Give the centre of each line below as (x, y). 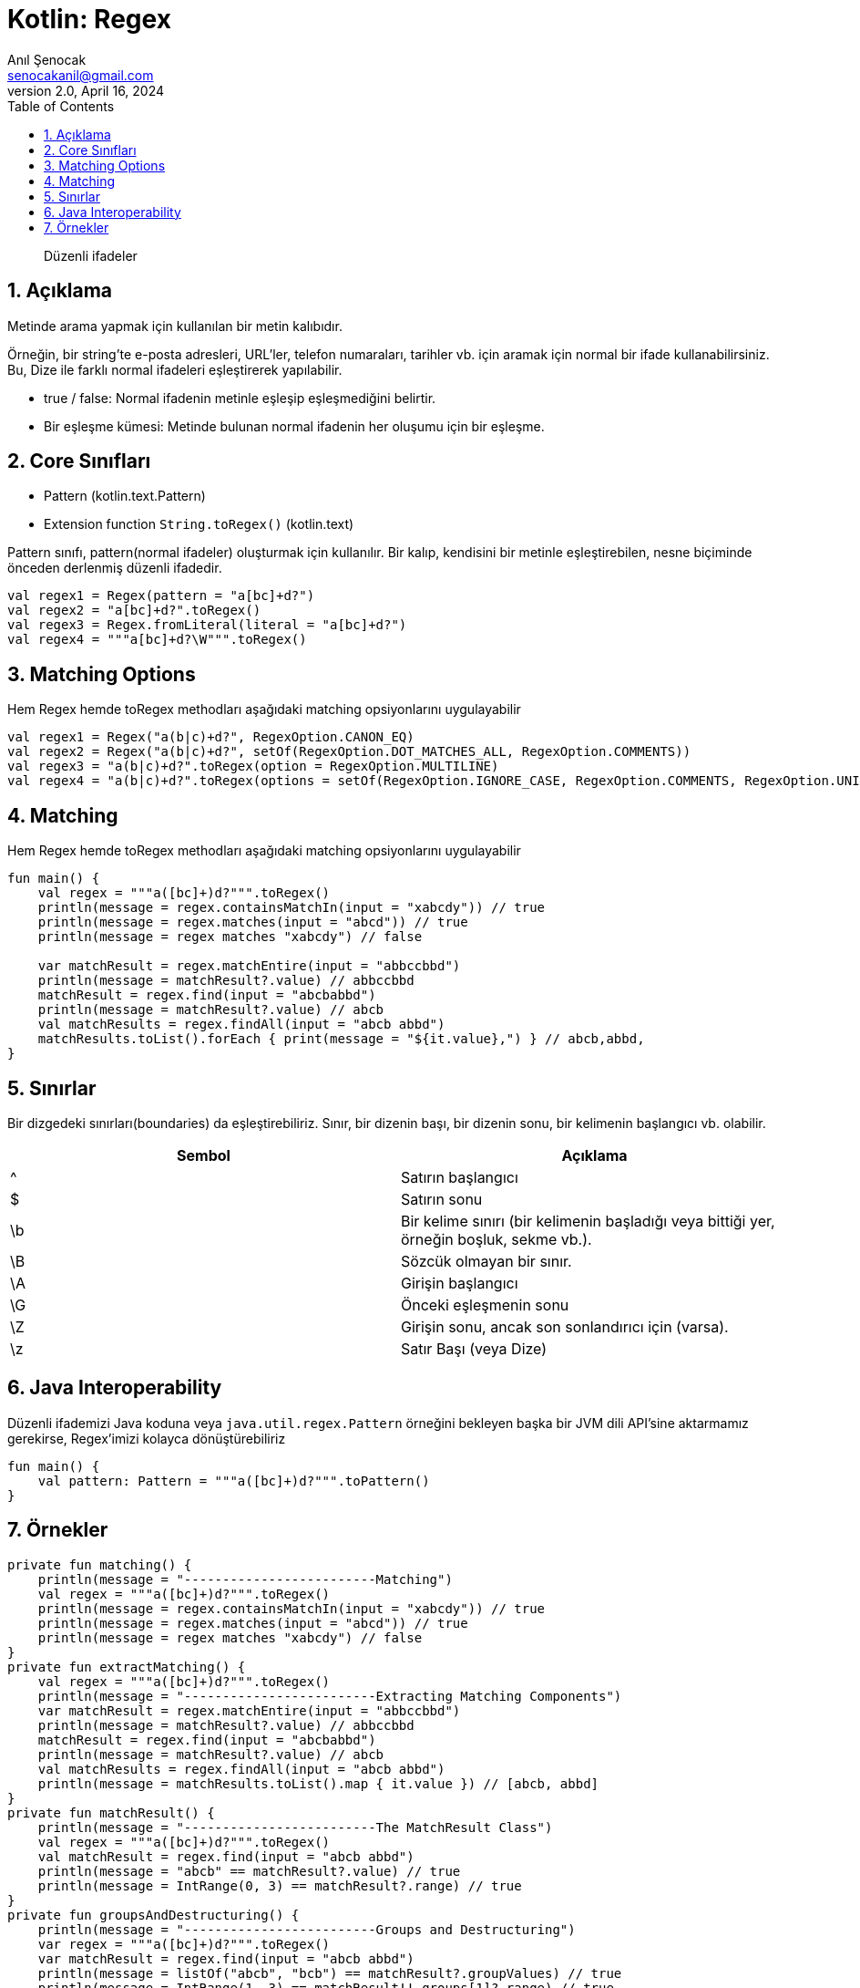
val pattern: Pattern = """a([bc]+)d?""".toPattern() (234, 1481)
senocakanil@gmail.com (81, 75)
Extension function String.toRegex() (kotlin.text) (199, 524)
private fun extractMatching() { (127, 1667)
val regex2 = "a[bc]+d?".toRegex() (134, 611)
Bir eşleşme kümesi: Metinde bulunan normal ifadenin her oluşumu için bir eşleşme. (294, 426)
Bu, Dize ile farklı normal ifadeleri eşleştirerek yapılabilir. (175, 369)
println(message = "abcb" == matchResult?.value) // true (249, 1871)
